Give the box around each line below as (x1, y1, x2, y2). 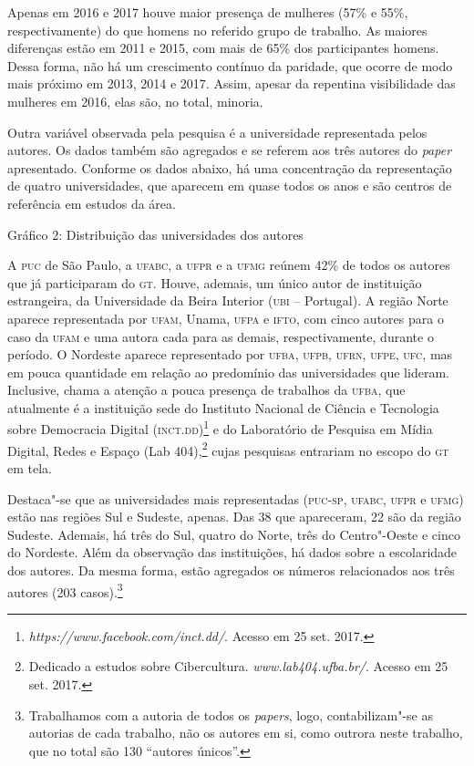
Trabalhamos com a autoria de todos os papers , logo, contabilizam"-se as (28, 705, 433, 724)
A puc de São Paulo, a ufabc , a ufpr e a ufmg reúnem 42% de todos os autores (7, 255, 450, 274)
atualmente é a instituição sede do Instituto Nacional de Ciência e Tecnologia (7, 398, 439, 417)
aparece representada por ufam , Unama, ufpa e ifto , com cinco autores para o (7, 308, 444, 327)
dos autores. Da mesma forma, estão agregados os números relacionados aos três (7, 560, 455, 579)
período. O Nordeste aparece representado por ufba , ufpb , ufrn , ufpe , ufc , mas (7, 345, 453, 364)
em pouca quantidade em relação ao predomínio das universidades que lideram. (7, 362, 449, 381)
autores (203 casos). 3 (7, 579, 123, 601)
